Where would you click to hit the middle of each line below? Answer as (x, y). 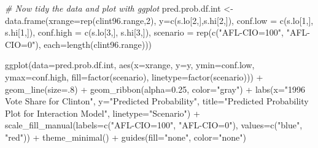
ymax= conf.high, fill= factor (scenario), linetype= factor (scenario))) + (134, 76)
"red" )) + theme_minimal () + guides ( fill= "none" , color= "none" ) (126, 137)
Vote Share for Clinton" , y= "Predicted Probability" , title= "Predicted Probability (157, 101)
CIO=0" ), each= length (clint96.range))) (79, 44)
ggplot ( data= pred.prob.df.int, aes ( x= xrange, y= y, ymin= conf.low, (130, 65)
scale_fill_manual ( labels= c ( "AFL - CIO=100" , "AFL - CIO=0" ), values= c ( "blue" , (154, 125)
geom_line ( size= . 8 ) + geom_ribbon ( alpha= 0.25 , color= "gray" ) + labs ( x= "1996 (155, 89)
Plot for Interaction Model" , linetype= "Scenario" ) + (103, 113)
